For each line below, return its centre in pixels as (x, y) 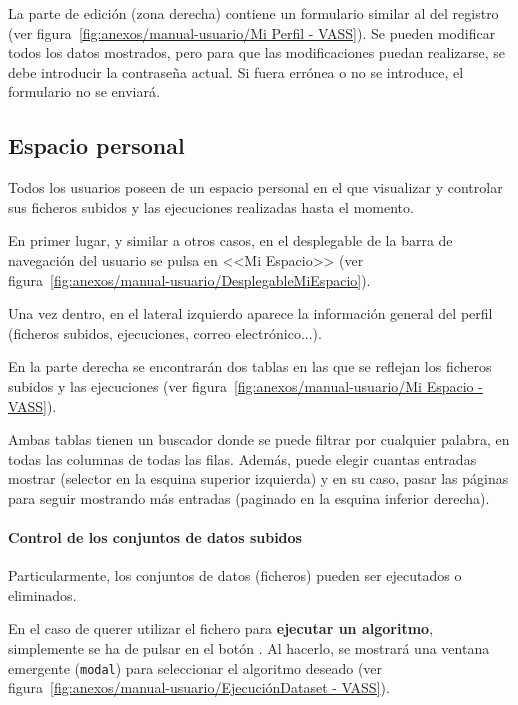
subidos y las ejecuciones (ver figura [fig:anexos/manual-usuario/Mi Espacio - (245, 385)
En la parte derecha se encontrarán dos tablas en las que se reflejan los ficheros (250, 366)
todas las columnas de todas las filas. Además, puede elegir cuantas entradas (242, 458)
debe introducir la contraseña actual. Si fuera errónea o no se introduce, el (236, 71)
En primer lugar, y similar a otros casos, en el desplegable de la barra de (230, 240)
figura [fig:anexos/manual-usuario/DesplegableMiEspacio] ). (189, 279)
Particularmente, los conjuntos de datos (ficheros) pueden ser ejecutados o (235, 575)
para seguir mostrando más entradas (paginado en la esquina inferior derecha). (249, 497)
